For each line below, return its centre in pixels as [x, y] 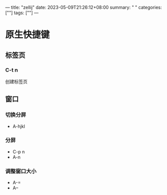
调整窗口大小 [21, 171]
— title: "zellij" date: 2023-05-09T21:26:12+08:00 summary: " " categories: [83, 7]
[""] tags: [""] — [22, 13]
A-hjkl [19, 126]
